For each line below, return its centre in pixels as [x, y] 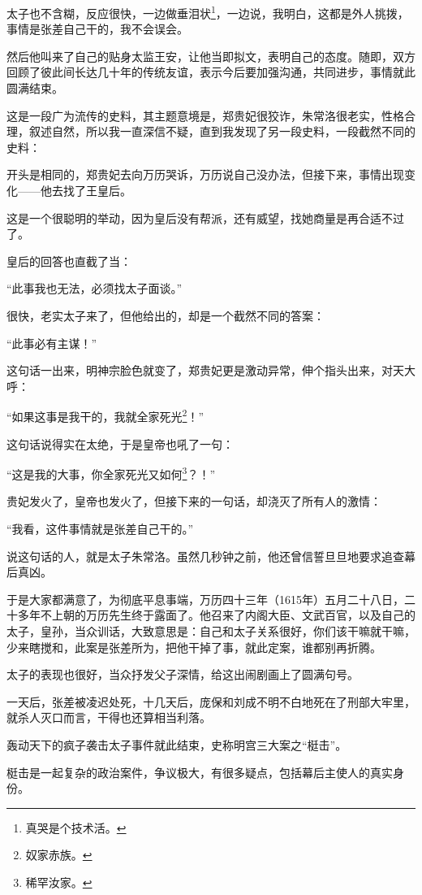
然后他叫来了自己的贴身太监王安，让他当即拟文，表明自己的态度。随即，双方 [211, 56]
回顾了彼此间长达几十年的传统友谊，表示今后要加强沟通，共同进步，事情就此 [211, 72]
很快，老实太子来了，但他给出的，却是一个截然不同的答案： [166, 315]
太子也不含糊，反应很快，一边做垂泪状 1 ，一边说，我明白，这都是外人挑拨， [208, 12]
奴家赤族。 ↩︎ [59, 855]
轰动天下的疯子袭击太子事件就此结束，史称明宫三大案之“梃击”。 [177, 744]
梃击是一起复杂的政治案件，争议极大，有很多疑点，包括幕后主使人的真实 [200, 772]
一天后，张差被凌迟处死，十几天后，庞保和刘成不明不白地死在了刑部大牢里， [211, 701]
